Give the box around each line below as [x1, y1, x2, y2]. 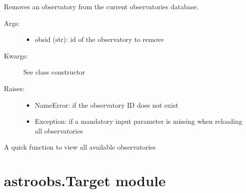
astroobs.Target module [4, 171, 166, 191]
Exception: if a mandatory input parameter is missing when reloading [35, 116, 243, 126]
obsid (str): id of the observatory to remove [35, 34, 164, 44]
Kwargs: [4, 50, 28, 60]
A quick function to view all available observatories [4, 142, 156, 152]
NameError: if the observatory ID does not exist [35, 99, 178, 110]
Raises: [4, 83, 25, 93]
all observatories [35, 125, 83, 135]
